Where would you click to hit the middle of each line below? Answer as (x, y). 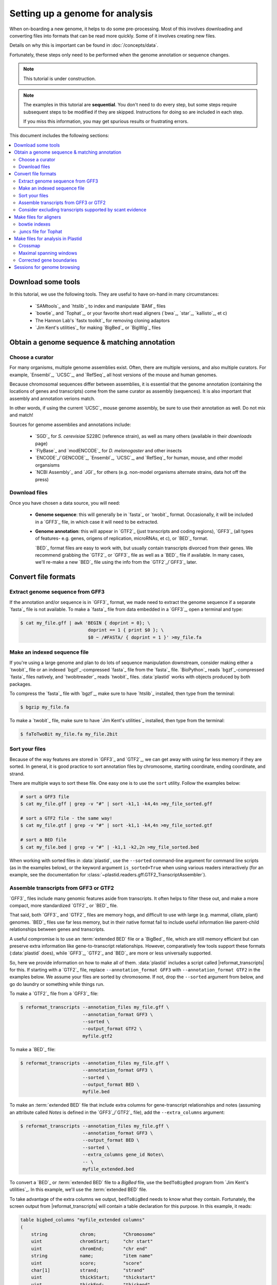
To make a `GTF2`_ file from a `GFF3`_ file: (54, 994)
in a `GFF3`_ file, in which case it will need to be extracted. (97, 522)
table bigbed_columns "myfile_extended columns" (83, 1220)
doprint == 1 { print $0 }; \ (126, 630)
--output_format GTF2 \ (112, 1029)
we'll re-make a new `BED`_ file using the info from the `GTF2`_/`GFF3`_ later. (116, 562)
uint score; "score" (86, 1263)
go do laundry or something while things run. (57, 984)
